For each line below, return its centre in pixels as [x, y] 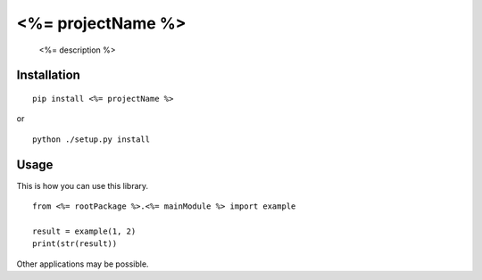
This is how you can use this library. [83, 185]
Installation [48, 75]
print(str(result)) [75, 244]
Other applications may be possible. [83, 264]
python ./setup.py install [91, 139]
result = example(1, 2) [84, 231]
